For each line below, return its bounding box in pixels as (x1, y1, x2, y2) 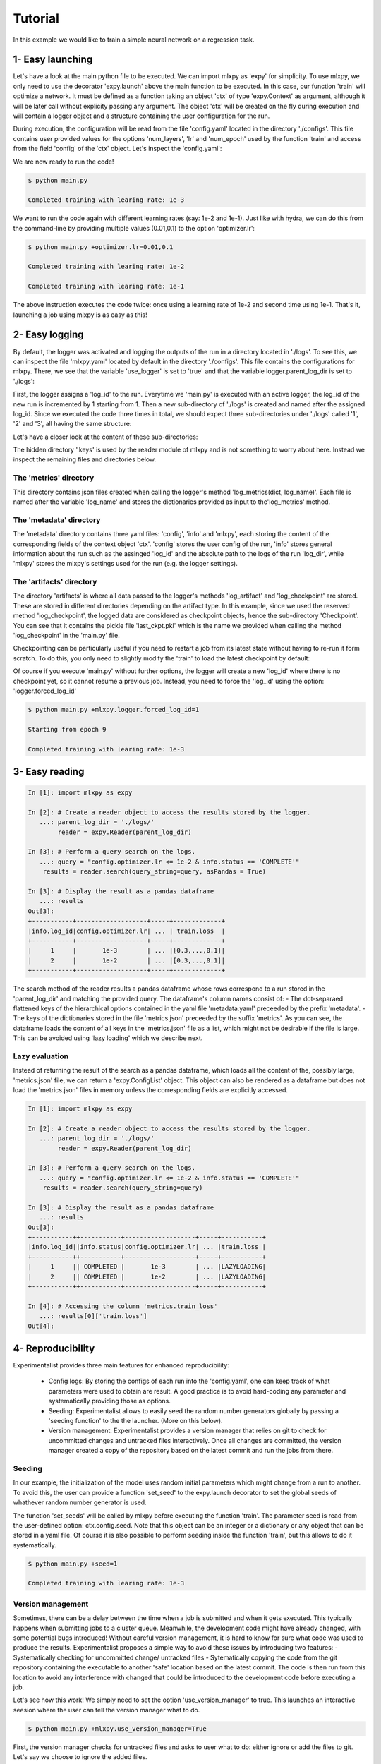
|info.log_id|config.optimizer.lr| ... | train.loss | (28, 926, 226, 935)
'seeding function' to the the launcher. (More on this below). (48, 1417, 223, 1425)
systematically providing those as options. (48, 1397, 171, 1406)
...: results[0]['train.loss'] (39, 1312, 147, 1320)
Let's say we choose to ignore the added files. (13, 1753, 147, 1761)
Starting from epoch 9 (28, 725, 107, 733)
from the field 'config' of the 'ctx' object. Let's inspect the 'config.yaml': (13, 145, 222, 153)
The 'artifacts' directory (13, 577, 97, 587)
